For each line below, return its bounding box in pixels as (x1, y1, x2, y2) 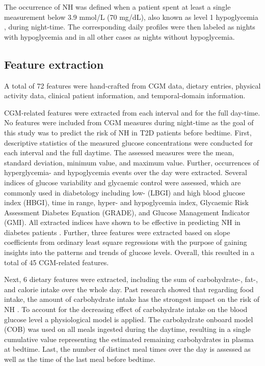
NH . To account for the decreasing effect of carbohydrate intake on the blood (4, 304, 248, 315)
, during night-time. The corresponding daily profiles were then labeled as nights (4, 21, 255, 32)
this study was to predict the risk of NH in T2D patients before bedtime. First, (4, 127, 252, 137)
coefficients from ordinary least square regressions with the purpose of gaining (4, 237, 247, 247)
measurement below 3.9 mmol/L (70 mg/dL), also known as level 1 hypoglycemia (4, 11, 258, 22)
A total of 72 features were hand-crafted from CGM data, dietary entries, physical (4, 80, 261, 91)
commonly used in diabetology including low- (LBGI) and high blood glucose (4, 187, 245, 198)
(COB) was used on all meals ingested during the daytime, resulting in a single (4, 324, 251, 334)
